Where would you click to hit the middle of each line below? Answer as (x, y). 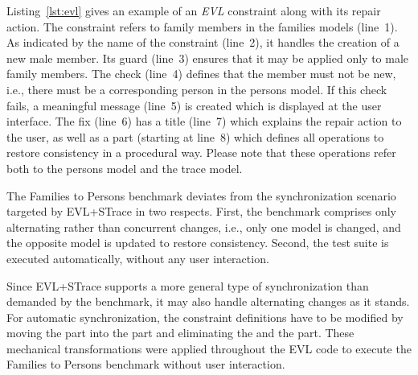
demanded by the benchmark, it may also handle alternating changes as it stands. (208, 301)
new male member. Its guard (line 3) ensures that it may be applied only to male (208, 58)
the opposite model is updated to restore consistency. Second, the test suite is (198, 243)
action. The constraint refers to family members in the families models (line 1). (202, 26)
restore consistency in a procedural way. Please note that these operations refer (201, 152)
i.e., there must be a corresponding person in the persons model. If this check (197, 89)
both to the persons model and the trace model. (125, 168)
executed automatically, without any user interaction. (138, 258)
